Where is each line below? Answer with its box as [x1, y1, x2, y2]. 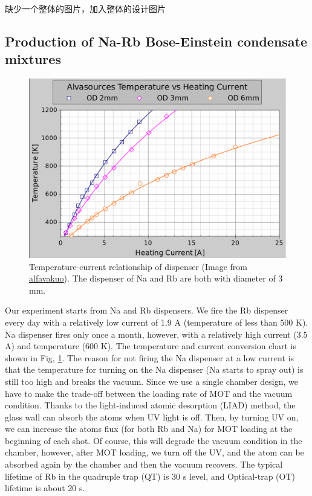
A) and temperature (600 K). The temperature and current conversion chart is [5, 340, 296, 352]
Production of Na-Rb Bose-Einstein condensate [5, 31, 308, 50]
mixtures [5, 50, 61, 68]
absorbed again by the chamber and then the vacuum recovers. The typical [5, 458, 283, 471]
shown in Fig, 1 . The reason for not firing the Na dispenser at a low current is [5, 351, 294, 364]
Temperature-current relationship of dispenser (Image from [29, 260, 248, 272]
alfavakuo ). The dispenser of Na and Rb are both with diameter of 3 [29, 272, 283, 285]
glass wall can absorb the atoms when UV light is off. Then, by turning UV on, [5, 410, 299, 423]
